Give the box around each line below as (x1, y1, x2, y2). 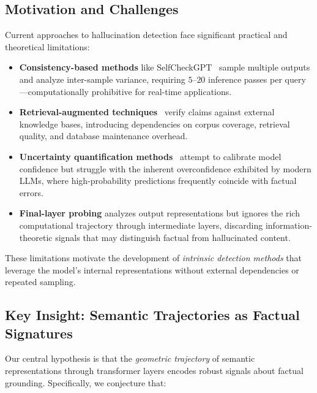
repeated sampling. (5, 275, 76, 288)
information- (265, 218, 312, 231)
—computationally (19, 85, 89, 97)
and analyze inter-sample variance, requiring (19, 72, 185, 85)
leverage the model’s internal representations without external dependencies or (5, 263, 299, 276)
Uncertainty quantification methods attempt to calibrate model (19, 150, 282, 162)
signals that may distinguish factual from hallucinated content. (55, 231, 291, 243)
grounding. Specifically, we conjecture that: (5, 376, 166, 389)
